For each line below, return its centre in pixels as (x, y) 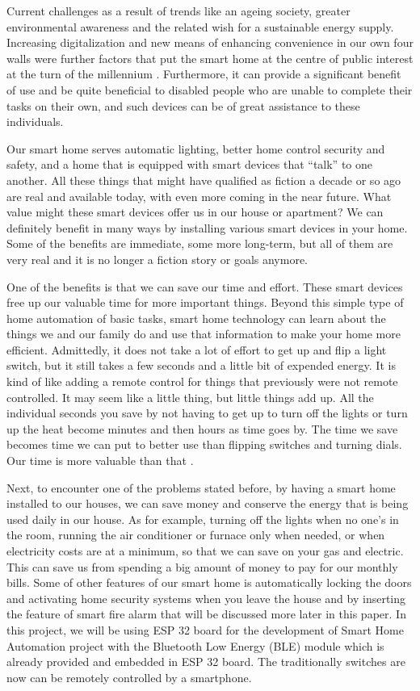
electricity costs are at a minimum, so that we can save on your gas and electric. (205, 551)
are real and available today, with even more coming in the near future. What (199, 196)
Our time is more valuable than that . (100, 461)
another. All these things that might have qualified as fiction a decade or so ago (204, 180)
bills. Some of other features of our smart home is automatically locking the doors (209, 582)
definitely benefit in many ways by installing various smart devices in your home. (207, 227)
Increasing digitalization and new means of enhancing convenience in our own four (210, 42)
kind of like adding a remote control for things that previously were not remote (202, 381)
